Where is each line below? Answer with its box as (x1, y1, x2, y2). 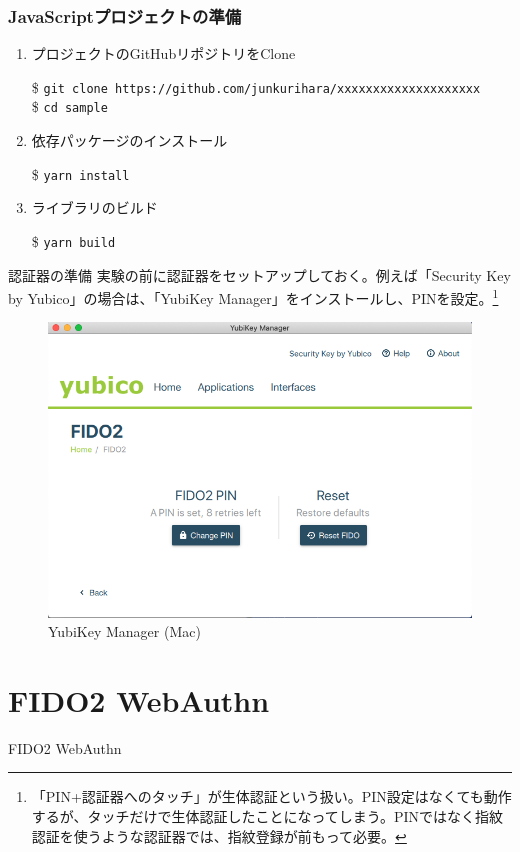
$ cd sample (31, 96, 108, 117)
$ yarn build (31, 230, 116, 251)
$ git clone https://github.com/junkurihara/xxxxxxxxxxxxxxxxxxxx (31, 76, 481, 97)
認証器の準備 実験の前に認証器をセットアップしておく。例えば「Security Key (8, 264, 511, 285)
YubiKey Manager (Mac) (48, 621, 201, 642)
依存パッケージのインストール (31, 130, 228, 151)
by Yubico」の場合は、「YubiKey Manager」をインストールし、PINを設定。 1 (8, 285, 499, 308)
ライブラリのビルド (31, 197, 158, 218)
